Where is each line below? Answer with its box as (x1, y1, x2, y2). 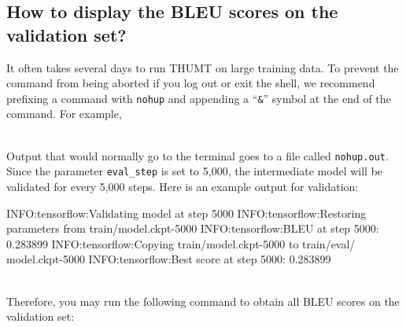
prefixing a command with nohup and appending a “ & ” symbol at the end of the (6, 90, 391, 106)
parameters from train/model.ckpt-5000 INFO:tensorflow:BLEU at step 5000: (6, 220, 379, 237)
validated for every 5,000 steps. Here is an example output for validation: (6, 178, 359, 194)
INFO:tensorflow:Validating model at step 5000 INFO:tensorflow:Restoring (6, 204, 367, 221)
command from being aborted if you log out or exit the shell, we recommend (6, 75, 375, 91)
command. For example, (6, 105, 122, 122)
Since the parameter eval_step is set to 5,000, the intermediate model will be (6, 163, 383, 179)
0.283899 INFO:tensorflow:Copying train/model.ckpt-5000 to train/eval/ (6, 235, 356, 252)
